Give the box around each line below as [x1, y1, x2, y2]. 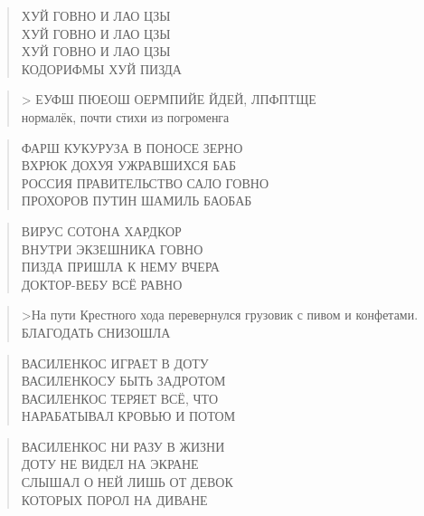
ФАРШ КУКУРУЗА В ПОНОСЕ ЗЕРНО [21, 138, 243, 157]
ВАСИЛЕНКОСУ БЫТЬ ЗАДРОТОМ [21, 371, 226, 390]
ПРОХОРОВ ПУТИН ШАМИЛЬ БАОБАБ [21, 191, 252, 210]
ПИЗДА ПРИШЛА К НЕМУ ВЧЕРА [21, 257, 220, 276]
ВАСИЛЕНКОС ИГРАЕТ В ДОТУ [21, 353, 209, 372]
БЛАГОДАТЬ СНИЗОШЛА [21, 322, 171, 341]
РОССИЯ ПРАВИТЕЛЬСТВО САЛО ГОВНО [21, 173, 269, 192]
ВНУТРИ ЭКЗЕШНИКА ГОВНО [21, 239, 203, 258]
